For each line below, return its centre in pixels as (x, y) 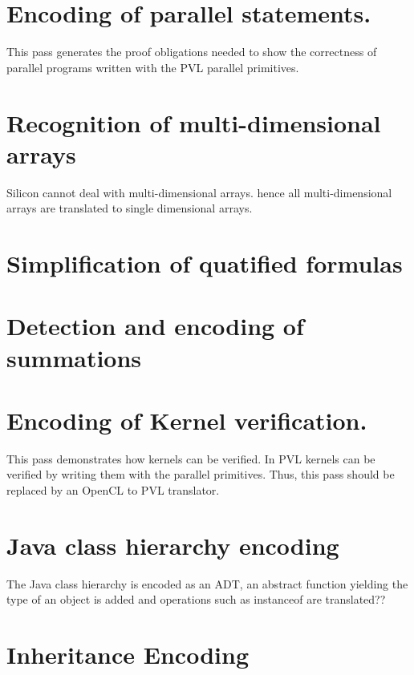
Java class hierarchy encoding (173, 545)
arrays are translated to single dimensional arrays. (130, 208)
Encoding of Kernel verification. (187, 420)
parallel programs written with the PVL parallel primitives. (153, 67)
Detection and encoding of (155, 326)
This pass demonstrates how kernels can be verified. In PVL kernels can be (191, 458)
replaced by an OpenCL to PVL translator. (113, 490)
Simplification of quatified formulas (205, 263)
